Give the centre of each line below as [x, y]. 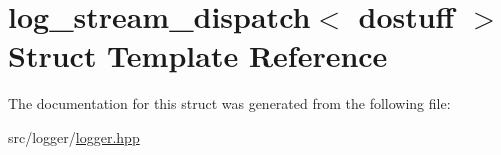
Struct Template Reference [198, 55]
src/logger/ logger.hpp [74, 136]
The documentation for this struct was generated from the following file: [229, 103]
